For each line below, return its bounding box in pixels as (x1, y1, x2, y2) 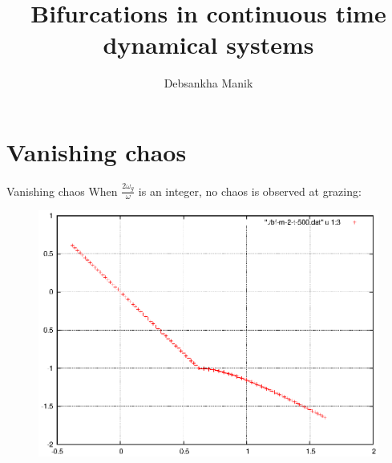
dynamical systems (103, 28, 314, 61)
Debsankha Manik (164, 75, 253, 91)
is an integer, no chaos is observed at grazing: (138, 182, 362, 199)
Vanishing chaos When (6, 182, 118, 199)
